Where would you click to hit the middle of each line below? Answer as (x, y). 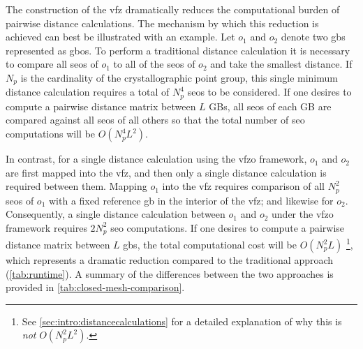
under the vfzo (303, 214)
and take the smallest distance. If (281, 64)
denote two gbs (313, 37)
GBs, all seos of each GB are (270, 106)
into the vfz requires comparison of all (243, 186)
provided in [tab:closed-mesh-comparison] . (95, 287)
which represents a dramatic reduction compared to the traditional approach (170, 260)
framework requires (46, 227)
